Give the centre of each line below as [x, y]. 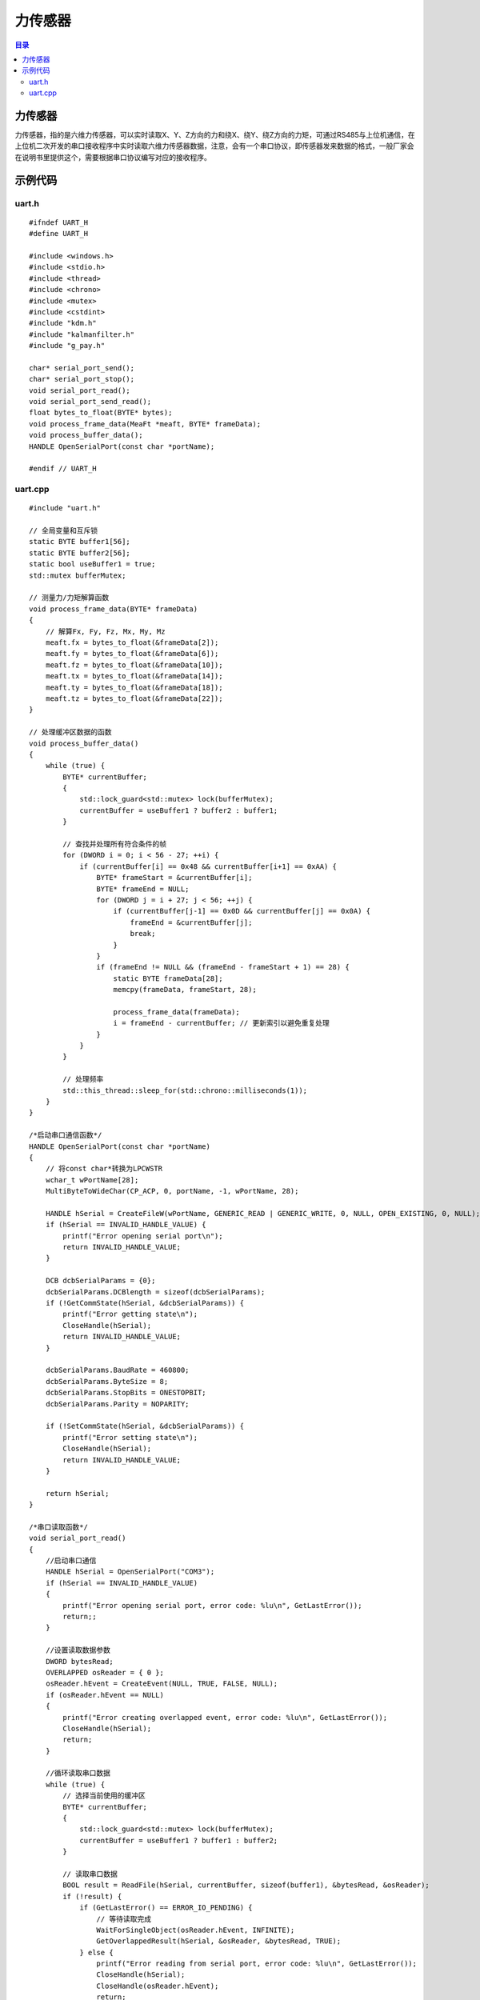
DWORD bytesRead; [79, 1661]
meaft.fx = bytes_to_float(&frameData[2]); [132, 643]
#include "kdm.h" [63, 323]
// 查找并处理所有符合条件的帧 [115, 844]
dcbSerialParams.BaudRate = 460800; [117, 1370]
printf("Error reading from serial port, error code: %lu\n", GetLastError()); [257, 1964]
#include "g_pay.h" [67, 346]
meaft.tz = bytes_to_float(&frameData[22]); [134, 698]
